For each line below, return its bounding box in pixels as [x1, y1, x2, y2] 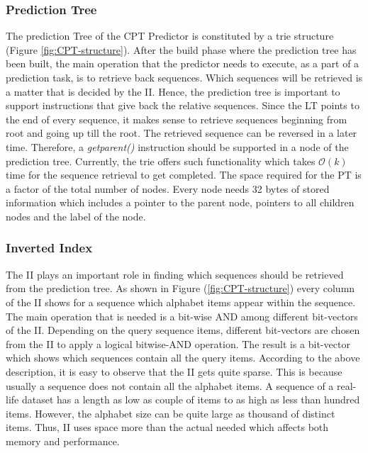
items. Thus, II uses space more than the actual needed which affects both [6, 420, 329, 435]
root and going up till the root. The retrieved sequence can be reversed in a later [6, 125, 357, 140]
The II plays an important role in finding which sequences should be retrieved [6, 267, 344, 281]
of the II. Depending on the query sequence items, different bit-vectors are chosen [6, 323, 360, 337]
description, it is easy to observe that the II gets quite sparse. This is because [6, 364, 342, 379]
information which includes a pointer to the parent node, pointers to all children [6, 195, 355, 210]
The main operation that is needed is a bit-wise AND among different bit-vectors [6, 308, 358, 323]
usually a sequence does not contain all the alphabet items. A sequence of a [6, 378, 334, 393]
